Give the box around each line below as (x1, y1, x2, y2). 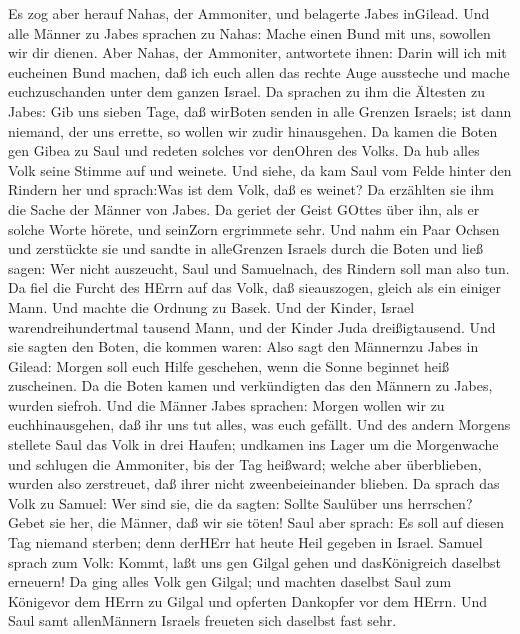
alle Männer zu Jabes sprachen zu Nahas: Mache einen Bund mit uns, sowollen (8, 22, 491, 43)
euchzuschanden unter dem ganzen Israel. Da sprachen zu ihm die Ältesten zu (8, 81, 485, 102)
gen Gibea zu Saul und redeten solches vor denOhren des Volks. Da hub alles (8, 140, 480, 161)
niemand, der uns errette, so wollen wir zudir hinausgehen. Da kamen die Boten (8, 120, 498, 141)
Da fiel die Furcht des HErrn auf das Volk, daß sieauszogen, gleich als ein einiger (8, 277, 502, 298)
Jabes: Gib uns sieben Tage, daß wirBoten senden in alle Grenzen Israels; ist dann (8, 100, 512, 121)
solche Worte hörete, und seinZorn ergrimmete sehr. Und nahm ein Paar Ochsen (8, 218, 500, 239)
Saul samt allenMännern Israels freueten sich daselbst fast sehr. (8, 610, 397, 631)
